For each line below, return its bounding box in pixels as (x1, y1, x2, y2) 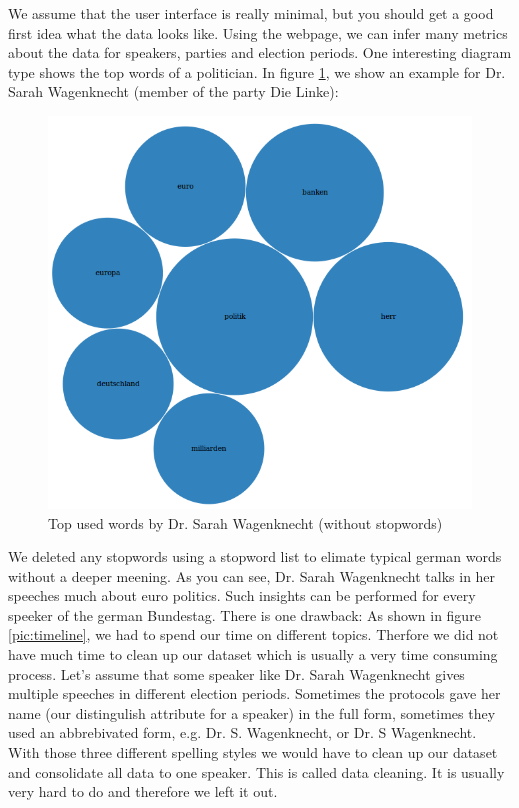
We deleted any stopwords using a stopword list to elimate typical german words (8, 546, 502, 567)
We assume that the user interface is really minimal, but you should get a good (8, 3, 494, 23)
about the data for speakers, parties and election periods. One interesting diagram (8, 42, 512, 63)
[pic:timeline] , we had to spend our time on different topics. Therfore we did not (8, 624, 499, 645)
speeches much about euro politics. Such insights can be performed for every (8, 585, 476, 606)
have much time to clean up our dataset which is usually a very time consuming (8, 644, 498, 665)
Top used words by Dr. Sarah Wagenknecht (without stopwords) (48, 512, 443, 533)
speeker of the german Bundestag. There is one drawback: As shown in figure (8, 604, 481, 625)
